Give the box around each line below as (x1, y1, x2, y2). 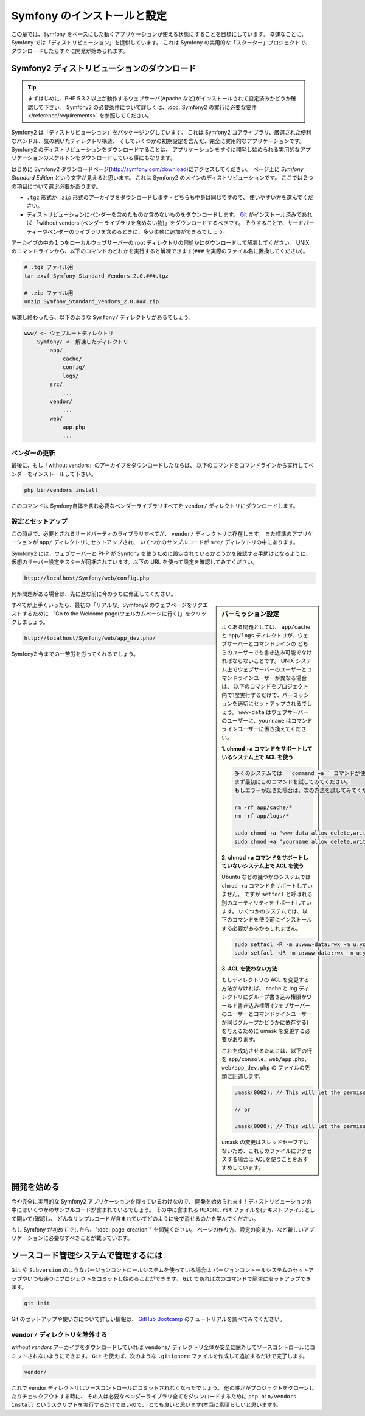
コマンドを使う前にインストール (232, 916, 313, 924)
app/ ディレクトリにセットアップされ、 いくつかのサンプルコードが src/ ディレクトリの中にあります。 (39, 539, 299, 546)
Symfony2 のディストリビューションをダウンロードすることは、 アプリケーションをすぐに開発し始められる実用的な (11, 146, 301, 153)
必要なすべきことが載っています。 (48, 1235, 133, 1242)
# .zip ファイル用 (24, 289, 74, 296)
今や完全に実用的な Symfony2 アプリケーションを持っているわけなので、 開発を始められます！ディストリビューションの (11, 1197, 312, 1205)
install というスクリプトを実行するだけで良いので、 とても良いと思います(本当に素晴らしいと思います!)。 (11, 1401, 282, 1409)
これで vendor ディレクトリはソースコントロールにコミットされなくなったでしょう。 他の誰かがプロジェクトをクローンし (11, 1384, 315, 1391)
